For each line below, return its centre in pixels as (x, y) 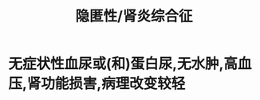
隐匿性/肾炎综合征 (134, 16)
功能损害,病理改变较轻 (113, 84)
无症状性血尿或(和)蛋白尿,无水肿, (116, 64)
